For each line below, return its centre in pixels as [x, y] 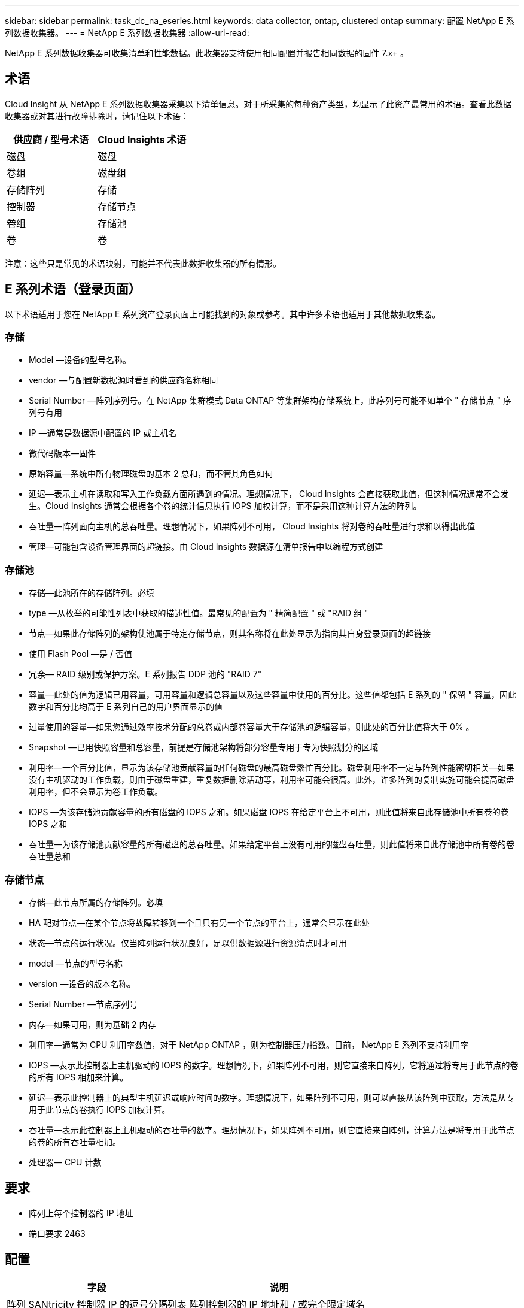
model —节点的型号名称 [76, 963]
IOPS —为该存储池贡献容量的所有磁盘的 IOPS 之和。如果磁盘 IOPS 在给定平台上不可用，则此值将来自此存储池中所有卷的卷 [269, 812]
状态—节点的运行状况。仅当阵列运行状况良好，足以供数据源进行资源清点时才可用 [188, 943]
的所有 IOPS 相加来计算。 [79, 1077]
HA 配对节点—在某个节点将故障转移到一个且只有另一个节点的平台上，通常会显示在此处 [199, 922]
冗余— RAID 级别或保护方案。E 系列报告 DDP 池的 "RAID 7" [145, 674]
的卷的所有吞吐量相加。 [75, 1142]
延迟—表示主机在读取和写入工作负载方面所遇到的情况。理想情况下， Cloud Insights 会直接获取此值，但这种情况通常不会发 [269, 494]
